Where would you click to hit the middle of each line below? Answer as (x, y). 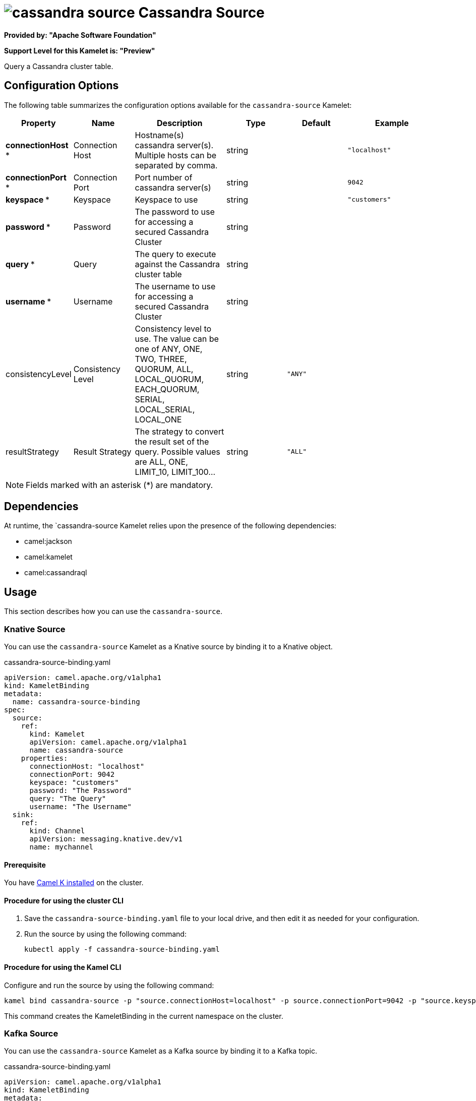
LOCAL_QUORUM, (169, 379)
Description (180, 123)
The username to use (175, 286)
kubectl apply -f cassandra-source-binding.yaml (122, 950)
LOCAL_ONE (158, 419)
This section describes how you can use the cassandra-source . (113, 611)
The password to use (175, 211)
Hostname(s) (159, 135)
